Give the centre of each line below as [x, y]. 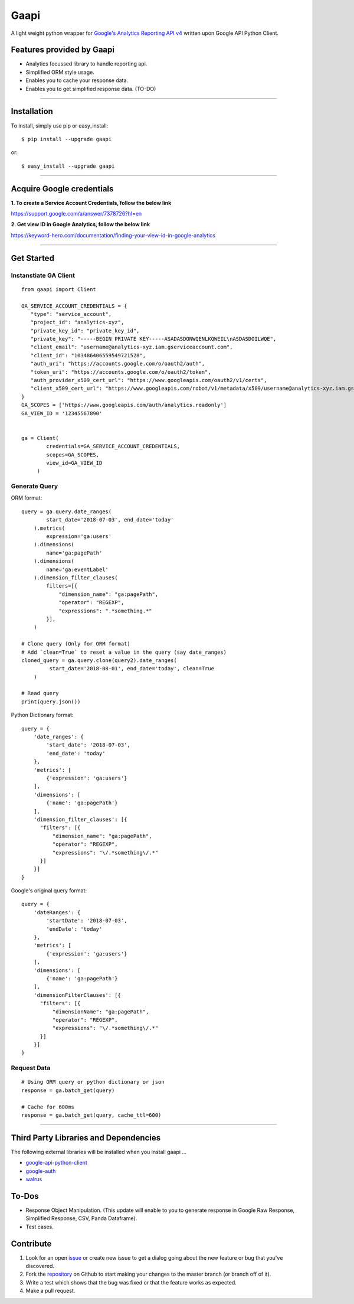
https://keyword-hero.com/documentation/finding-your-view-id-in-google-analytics [113, 235]
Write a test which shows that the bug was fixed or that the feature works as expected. [131, 1282]
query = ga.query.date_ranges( [67, 511]
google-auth [41, 1171]
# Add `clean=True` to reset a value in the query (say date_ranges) [124, 652]
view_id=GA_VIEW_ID [74, 463]
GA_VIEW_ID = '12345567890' [62, 413]
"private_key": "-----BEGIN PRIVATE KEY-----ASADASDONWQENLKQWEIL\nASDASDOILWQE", [153, 339]
